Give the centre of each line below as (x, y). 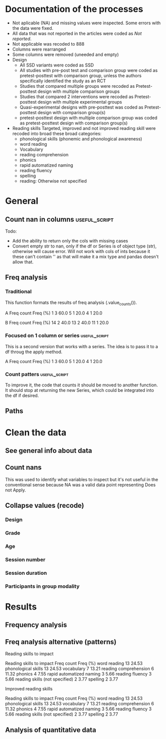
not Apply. (16, 490)
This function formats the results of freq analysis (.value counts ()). (71, 303)
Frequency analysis (36, 625)
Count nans (24, 467)
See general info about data (49, 451)
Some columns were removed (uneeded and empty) (65, 54)
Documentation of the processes (74, 9)
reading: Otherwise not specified (53, 181)
